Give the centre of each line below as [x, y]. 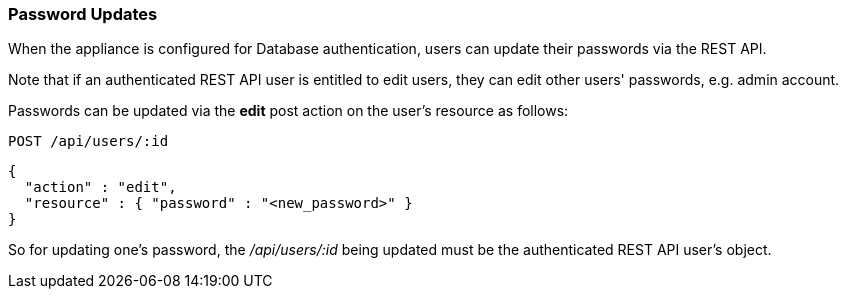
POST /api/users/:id [88, 141]
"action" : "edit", [100, 187]
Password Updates [83, 14]
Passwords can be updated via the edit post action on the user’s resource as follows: [288, 111]
